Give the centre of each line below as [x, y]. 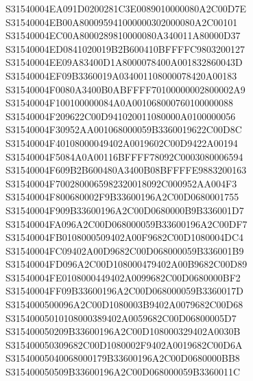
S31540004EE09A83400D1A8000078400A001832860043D [124, 62]
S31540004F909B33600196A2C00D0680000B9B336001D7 [125, 210]
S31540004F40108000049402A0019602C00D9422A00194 [122, 142]
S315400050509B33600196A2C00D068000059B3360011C [123, 372]
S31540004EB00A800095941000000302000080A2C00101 [122, 22]
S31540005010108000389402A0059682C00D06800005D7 [121, 317]
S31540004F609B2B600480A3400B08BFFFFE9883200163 [126, 170]
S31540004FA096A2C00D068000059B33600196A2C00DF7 [126, 223]
